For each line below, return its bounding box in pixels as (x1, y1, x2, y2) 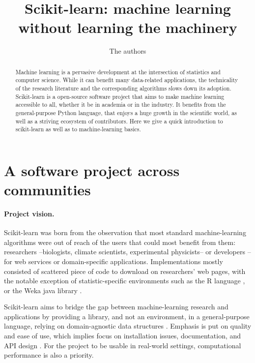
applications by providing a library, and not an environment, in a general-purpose (4, 311, 250, 321)
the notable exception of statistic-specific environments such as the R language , (4, 275, 245, 286)
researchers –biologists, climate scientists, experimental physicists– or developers (4, 246, 246, 257)
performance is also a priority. (4, 350, 94, 360)
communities (4, 180, 91, 200)
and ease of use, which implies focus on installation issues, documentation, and (4, 331, 241, 341)
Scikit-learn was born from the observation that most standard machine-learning (4, 227, 246, 238)
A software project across (4, 160, 180, 180)
